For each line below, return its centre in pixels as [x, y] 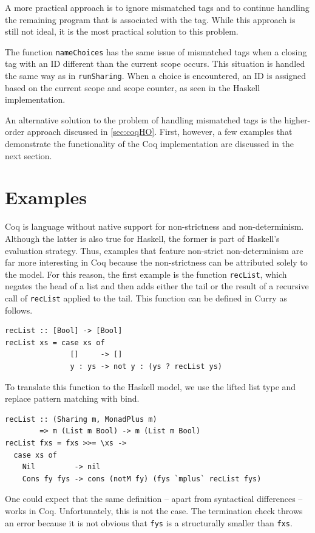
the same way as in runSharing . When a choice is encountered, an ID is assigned [156, 76]
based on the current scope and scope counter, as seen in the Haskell [133, 87]
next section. [29, 155]
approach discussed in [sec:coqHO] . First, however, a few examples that [160, 132]
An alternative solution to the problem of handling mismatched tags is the [143, 119]
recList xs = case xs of [55, 342]
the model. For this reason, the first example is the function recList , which [146, 274]
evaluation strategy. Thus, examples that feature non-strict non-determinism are [154, 250]
